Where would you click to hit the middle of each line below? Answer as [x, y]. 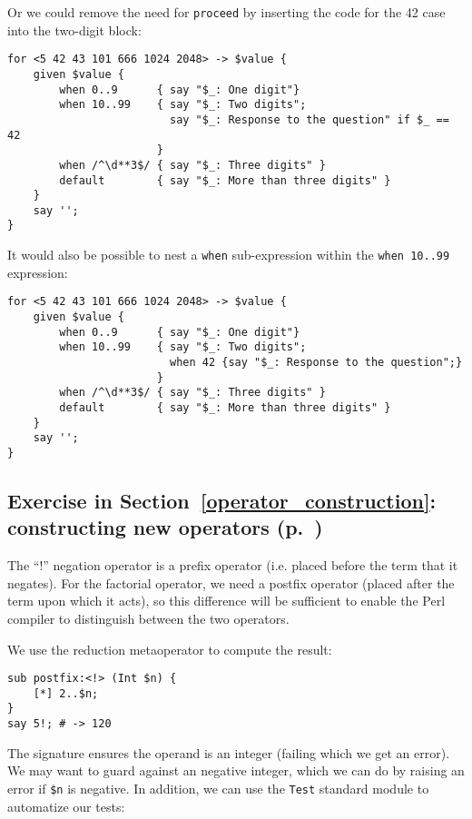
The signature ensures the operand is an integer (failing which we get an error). [229, 752]
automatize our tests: [66, 806]
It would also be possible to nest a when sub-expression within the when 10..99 [229, 255]
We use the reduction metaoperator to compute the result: [170, 649]
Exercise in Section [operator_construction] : [222, 500]
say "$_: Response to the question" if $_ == [309, 119]
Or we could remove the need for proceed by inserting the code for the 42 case [226, 12]
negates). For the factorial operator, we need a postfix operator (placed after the [231, 582]
